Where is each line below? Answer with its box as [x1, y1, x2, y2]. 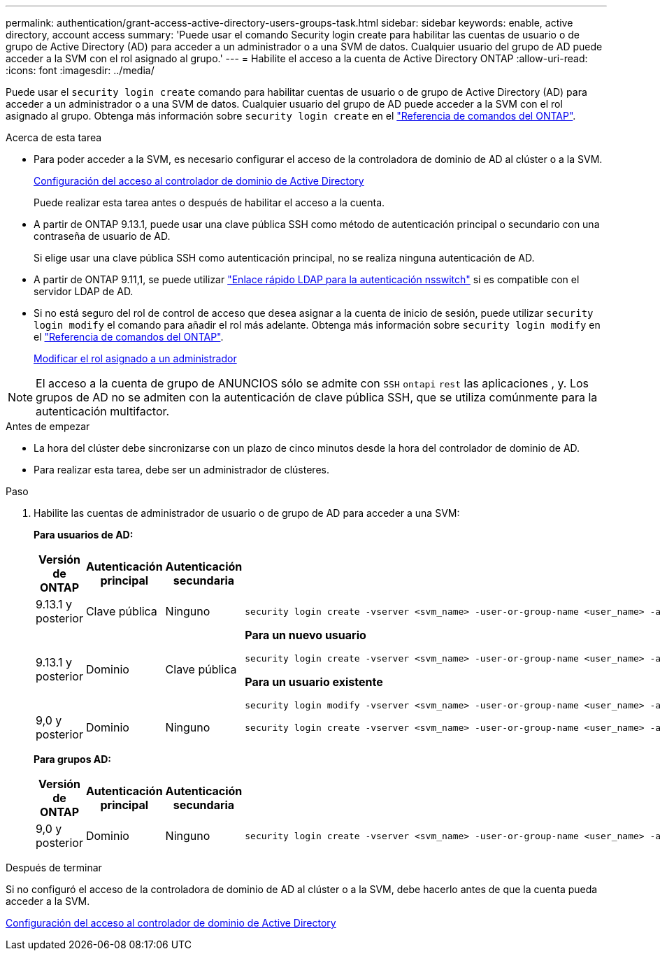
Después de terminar [6, 862, 102, 873]
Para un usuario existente [245, 675, 383, 689]
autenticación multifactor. [36, 404, 170, 418]
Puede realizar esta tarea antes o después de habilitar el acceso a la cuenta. [34, 197, 385, 208]
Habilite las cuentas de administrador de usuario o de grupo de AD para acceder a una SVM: [34, 507, 460, 519]
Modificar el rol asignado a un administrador [34, 352, 237, 364]
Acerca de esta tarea [6, 131, 102, 143]
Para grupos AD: [34, 753, 112, 765]
